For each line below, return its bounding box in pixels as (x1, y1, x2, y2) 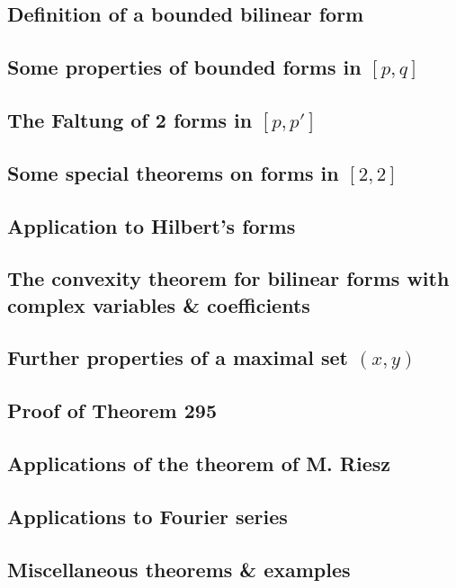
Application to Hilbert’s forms (7, 211, 296, 239)
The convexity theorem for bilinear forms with (7, 264, 450, 292)
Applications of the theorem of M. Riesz (7, 450, 390, 477)
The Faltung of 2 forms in (7, 105, 253, 133)
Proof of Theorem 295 (7, 396, 217, 424)
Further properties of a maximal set (7, 343, 348, 371)
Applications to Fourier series (7, 502, 288, 530)
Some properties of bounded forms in (7, 53, 362, 81)
